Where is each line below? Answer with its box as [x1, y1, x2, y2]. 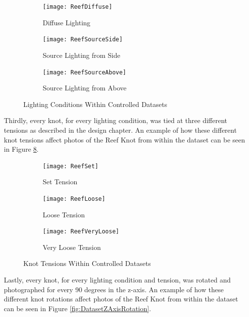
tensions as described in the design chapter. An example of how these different [4, 124, 237, 135]
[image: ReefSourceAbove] [43, 69, 126, 76]
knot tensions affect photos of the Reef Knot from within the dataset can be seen [4, 134, 245, 144]
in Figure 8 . [4, 144, 39, 154]
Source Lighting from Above [43, 83, 127, 93]
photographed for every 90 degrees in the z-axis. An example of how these [4, 284, 224, 294]
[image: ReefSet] [43, 162, 99, 170]
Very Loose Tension [43, 242, 101, 252]
